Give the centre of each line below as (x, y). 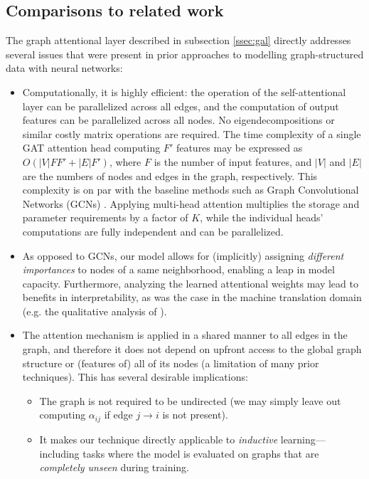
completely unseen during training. (114, 467)
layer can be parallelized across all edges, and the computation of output (181, 106)
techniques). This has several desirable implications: (135, 377)
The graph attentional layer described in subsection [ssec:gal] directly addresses (178, 40)
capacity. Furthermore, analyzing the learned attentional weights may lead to (190, 283)
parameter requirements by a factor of (105, 217)
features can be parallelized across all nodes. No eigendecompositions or (178, 120)
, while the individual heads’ (262, 217)
